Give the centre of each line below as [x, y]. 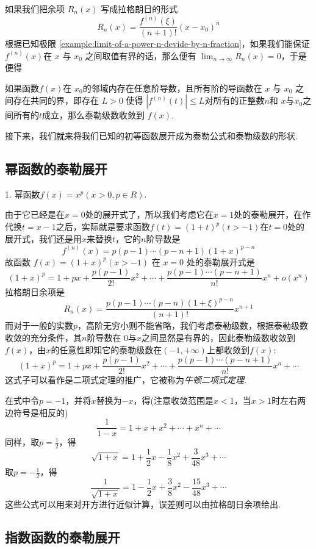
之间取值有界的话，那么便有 [141, 55]
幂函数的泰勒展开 [56, 169]
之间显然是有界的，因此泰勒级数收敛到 [219, 338]
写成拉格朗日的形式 [139, 9]
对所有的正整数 [235, 100]
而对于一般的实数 [39, 325]
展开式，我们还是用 [43, 238]
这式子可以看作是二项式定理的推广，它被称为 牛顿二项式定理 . [126, 380]
